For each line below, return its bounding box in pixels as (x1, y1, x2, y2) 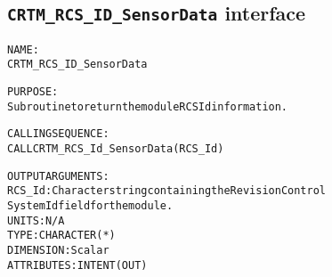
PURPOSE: (7, 86, 59, 99)
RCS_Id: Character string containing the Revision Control (7, 184, 326, 198)
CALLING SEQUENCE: (7, 127, 109, 141)
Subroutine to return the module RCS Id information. (7, 100, 288, 113)
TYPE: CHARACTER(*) (7, 229, 116, 242)
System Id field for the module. (7, 200, 174, 213)
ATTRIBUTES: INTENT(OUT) (7, 258, 148, 272)
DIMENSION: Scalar (7, 244, 109, 257)
